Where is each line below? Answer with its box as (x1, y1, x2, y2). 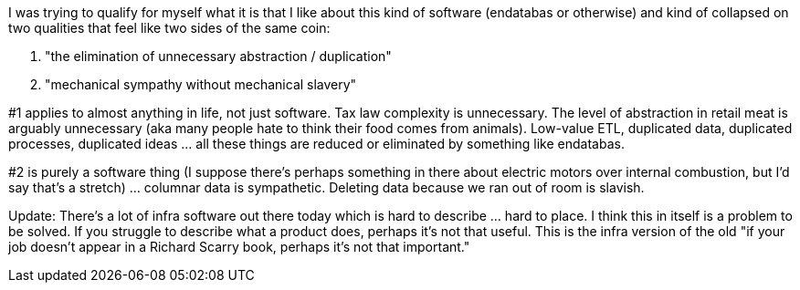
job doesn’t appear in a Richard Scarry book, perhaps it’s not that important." (8, 239, 470, 254)
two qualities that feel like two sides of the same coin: (8, 20, 331, 36)
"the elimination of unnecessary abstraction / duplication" (45, 48, 392, 64)
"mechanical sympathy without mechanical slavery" (45, 77, 357, 92)
